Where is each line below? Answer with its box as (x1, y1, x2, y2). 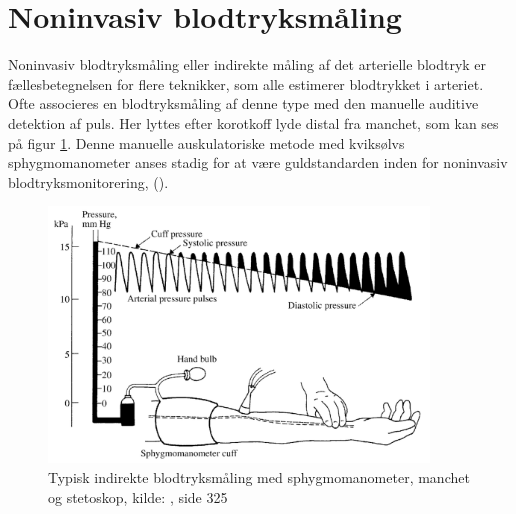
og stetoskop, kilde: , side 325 (48, 486, 228, 507)
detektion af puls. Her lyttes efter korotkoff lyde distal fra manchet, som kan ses (8, 112, 499, 133)
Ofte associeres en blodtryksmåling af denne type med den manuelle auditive (8, 93, 479, 114)
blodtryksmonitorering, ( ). (8, 171, 169, 192)
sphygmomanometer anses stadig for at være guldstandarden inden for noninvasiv (8, 152, 508, 173)
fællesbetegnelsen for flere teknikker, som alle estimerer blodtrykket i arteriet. (8, 73, 484, 94)
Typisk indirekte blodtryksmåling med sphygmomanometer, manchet (48, 467, 470, 487)
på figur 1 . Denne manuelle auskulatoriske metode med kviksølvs (8, 132, 405, 153)
